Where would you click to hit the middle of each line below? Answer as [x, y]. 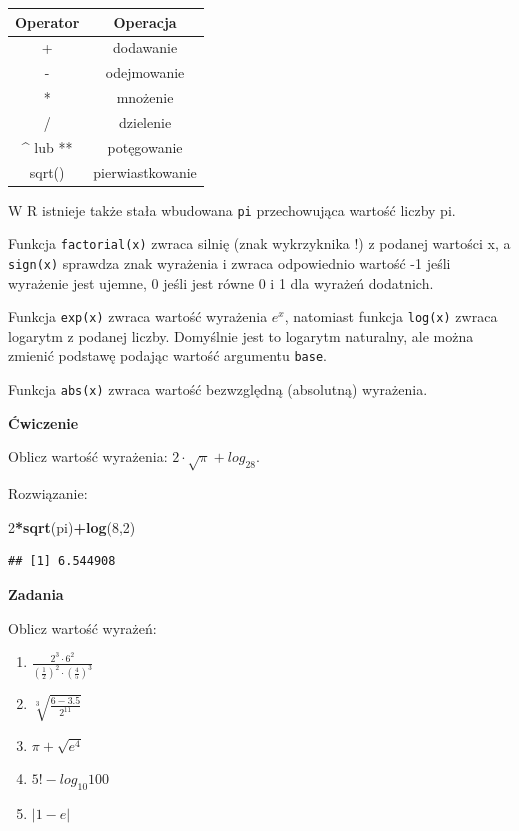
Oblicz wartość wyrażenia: [88, 456]
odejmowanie [145, 72]
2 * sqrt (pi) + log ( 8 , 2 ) [72, 526]
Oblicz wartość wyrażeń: [82, 627]
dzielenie [145, 121]
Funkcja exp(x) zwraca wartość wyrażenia [138, 316]
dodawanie [145, 47]
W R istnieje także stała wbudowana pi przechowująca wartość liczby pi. [232, 209]
